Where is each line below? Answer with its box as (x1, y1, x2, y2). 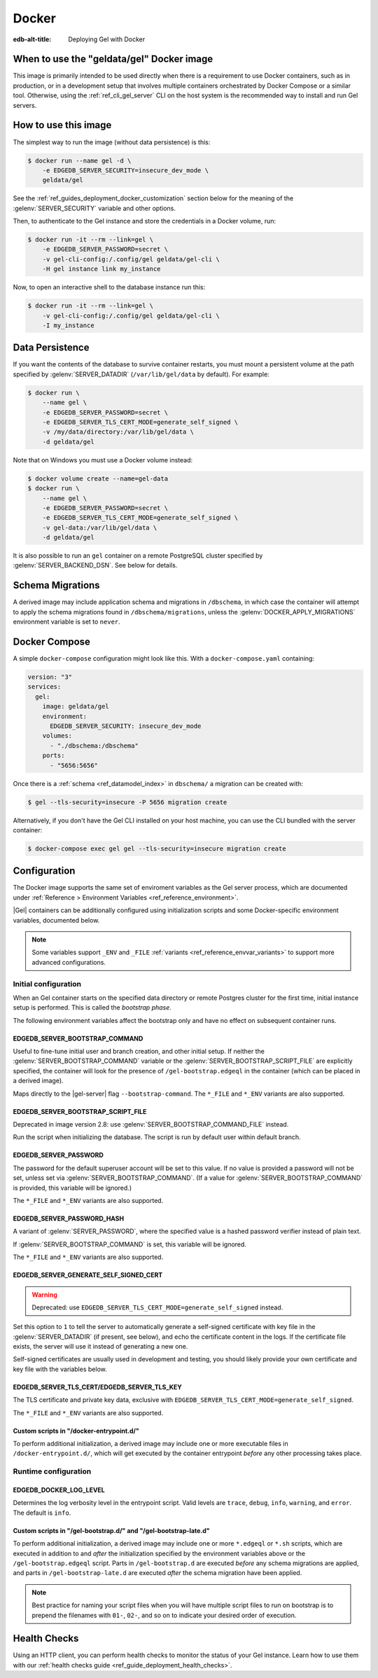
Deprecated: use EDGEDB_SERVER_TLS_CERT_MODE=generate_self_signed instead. (31, 1303, 283, 1312)
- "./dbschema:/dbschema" (50, 741, 139, 750)
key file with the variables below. (13, 1365, 108, 1373)
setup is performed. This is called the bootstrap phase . (13, 1003, 171, 1012)
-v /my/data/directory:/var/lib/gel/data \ (42, 428, 194, 436)
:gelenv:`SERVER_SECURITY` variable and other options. (13, 204, 176, 212)
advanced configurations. (31, 958, 106, 966)
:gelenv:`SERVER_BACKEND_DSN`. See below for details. (13, 561, 178, 570)
